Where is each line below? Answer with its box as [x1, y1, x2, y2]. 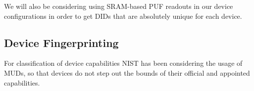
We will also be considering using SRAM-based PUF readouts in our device [4, 1, 233, 11]
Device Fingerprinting [4, 35, 119, 50]
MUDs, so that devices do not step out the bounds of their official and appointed [4, 67, 250, 78]
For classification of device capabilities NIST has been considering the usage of [4, 58, 243, 68]
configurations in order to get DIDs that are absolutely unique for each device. [4, 10, 242, 21]
